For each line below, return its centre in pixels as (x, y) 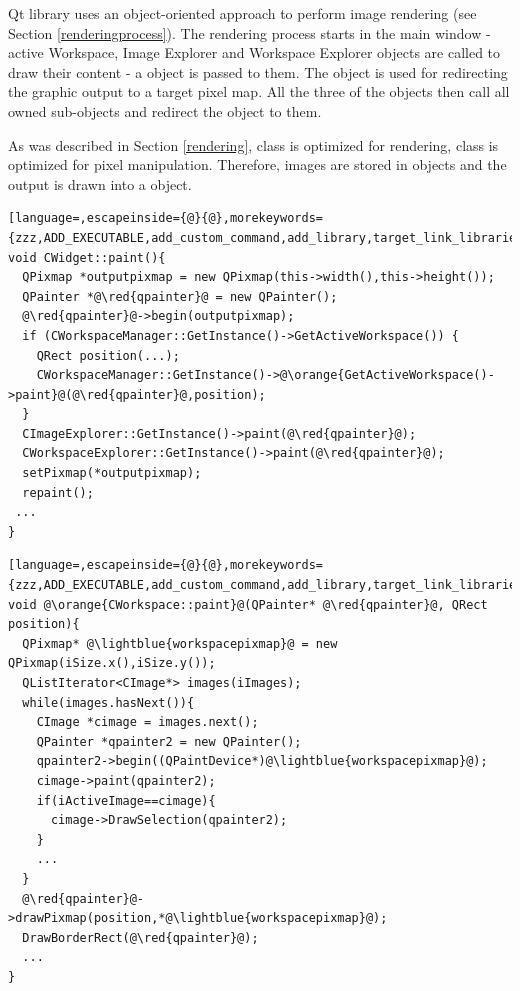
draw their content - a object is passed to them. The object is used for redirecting (258, 71)
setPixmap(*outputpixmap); (112, 473)
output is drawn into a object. (100, 183)
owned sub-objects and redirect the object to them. (165, 110)
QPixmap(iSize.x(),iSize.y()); (112, 663)
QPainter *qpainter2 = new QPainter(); (169, 741)
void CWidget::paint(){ (87, 257)
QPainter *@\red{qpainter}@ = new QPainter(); (180, 296)
